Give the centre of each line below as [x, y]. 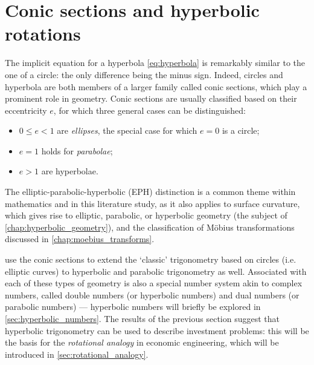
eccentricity [26, 110]
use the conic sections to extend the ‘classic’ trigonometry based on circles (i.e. [151, 259]
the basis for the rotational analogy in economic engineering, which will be [142, 342]
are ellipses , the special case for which [127, 130]
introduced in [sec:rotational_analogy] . [77, 354]
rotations [43, 34]
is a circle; [241, 130]
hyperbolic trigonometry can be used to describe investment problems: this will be [157, 330]
